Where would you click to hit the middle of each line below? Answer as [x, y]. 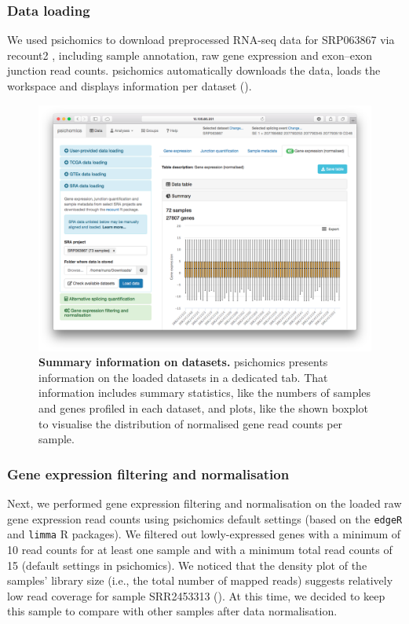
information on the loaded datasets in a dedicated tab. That [183, 377]
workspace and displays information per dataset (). [130, 86]
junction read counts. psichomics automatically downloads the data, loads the [194, 70]
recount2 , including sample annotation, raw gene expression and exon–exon [190, 55]
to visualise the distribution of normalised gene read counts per [191, 423]
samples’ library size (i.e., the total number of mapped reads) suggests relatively [200, 580]
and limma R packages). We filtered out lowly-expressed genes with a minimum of [204, 534]
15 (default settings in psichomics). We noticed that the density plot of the [187, 565]
